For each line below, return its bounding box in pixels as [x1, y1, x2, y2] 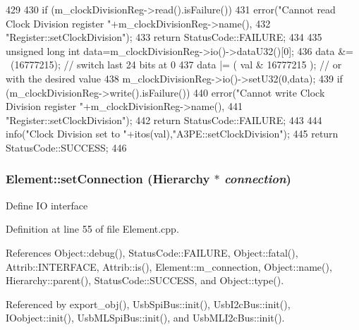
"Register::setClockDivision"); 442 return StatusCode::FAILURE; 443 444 [6, 112, 322, 127]
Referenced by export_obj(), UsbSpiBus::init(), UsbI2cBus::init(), [6, 296, 291, 311]
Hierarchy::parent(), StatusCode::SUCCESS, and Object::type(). [6, 273, 284, 288]
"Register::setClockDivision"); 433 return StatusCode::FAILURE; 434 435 [6, 30, 322, 44]
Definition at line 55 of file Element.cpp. [6, 221, 179, 236]
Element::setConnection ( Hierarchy [6, 170, 210, 188]
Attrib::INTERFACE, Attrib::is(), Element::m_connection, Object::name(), [6, 259, 332, 274]
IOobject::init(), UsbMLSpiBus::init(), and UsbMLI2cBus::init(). [6, 310, 285, 325]
